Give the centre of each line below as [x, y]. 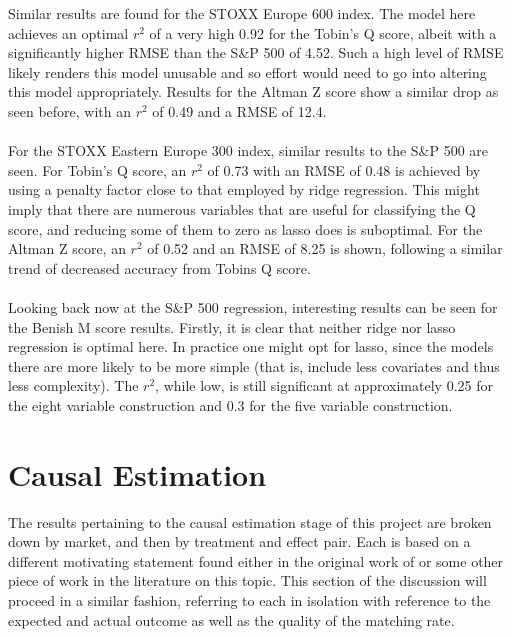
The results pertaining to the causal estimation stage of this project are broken [250, 521]
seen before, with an [70, 110]
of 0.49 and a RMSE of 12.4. [239, 110]
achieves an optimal [68, 32]
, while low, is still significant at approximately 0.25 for [324, 385]
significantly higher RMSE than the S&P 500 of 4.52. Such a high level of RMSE [256, 52]
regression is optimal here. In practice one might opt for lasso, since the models [251, 346]
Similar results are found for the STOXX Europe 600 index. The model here [242, 13]
